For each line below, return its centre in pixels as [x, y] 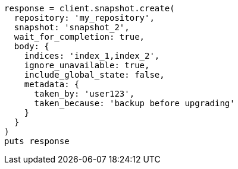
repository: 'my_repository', [84, 18]
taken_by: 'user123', [84, 94]
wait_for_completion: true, [79, 37]
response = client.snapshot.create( [90, 8]
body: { [32, 46]
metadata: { [52, 84]
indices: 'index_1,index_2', [92, 56]
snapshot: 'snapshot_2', [72, 27]
